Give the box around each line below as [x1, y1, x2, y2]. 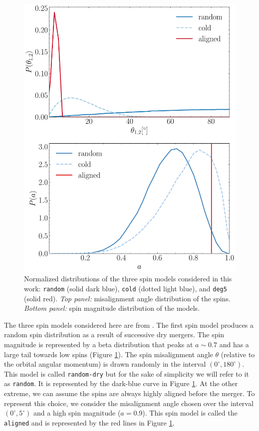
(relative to [221, 349, 255, 359]
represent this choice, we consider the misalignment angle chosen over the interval [4, 398, 254, 408]
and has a [219, 339, 249, 350]
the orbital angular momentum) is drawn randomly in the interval [4, 359, 206, 369]
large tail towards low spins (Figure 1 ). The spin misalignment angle [4, 349, 213, 359]
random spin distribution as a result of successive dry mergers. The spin [4, 329, 225, 340]
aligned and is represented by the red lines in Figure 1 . [4, 417, 175, 428]
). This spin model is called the [142, 408, 238, 418]
